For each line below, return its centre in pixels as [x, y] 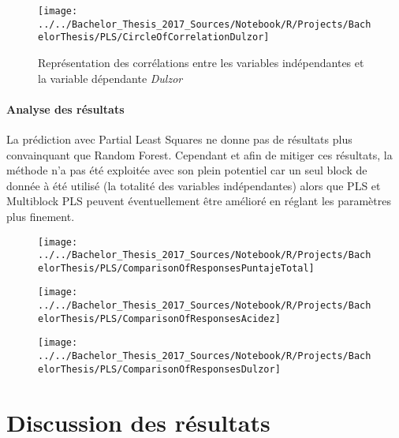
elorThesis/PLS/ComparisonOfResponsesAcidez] [159, 318]
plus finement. [41, 216]
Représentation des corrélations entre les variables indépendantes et [201, 62]
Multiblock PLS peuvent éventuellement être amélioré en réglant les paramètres [199, 201]
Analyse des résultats [65, 109]
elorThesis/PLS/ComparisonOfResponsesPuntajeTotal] [176, 268]
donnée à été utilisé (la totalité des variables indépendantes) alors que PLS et [194, 185]
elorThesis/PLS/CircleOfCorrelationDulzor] [154, 37]
